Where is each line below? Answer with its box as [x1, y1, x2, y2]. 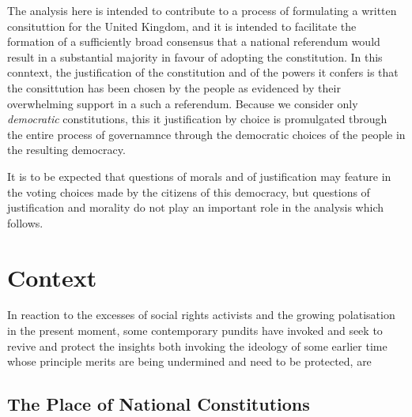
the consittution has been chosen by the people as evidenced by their [7, 79, 341, 96]
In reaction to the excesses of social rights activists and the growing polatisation [7, 306, 395, 323]
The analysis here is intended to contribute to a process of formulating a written [7, 2, 397, 18]
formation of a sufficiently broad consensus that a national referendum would [7, 33, 380, 50]
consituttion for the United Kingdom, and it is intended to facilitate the [7, 17, 357, 34]
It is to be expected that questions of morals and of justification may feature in [7, 167, 391, 184]
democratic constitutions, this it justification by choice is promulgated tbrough [7, 111, 387, 127]
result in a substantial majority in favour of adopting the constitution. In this [7, 48, 383, 65]
